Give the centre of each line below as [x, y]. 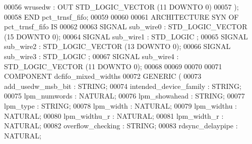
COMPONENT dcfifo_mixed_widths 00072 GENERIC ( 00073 [103, 76]
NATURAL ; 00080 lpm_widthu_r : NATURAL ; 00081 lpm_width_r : [114, 115]
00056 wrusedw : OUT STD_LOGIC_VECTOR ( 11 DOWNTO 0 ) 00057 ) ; [121, 7]
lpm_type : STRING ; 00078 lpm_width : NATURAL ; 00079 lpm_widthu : [120, 105]
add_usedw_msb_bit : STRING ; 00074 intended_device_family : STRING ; [123, 86]
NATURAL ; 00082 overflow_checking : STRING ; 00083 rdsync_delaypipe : [121, 126]
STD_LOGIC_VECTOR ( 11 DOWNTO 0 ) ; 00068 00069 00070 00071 [113, 66]
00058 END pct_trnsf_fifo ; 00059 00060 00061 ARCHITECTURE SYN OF [121, 16]
